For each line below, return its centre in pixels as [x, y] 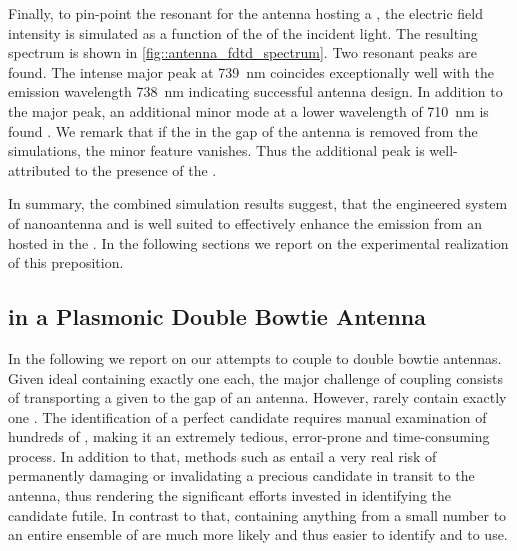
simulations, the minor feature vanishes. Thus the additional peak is [216, 150]
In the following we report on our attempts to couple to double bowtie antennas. [255, 357]
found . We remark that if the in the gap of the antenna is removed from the [243, 130]
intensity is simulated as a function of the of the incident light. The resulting [243, 32]
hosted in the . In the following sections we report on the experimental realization [258, 242]
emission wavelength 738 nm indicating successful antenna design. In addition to [255, 91]
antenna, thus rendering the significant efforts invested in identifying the [230, 495]
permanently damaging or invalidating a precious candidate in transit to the [241, 475]
